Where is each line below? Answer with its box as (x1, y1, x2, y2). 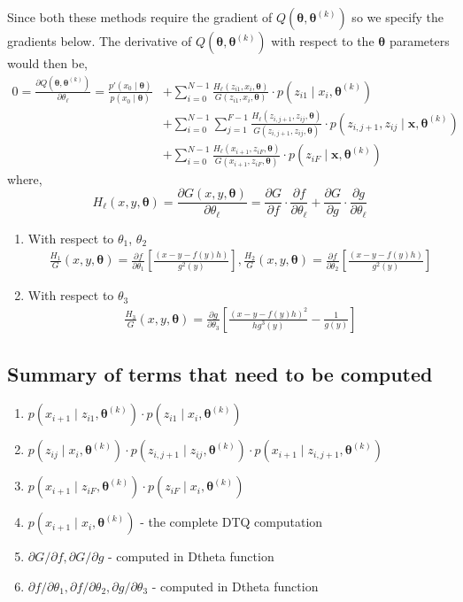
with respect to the (271, 32, 374, 50)
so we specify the (351, 8, 444, 26)
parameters (389, 32, 450, 50)
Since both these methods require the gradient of (7, 8, 273, 26)
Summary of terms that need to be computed (7, 360, 433, 388)
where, (7, 169, 42, 188)
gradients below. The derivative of (7, 32, 192, 50)
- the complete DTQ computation (140, 513, 323, 531)
